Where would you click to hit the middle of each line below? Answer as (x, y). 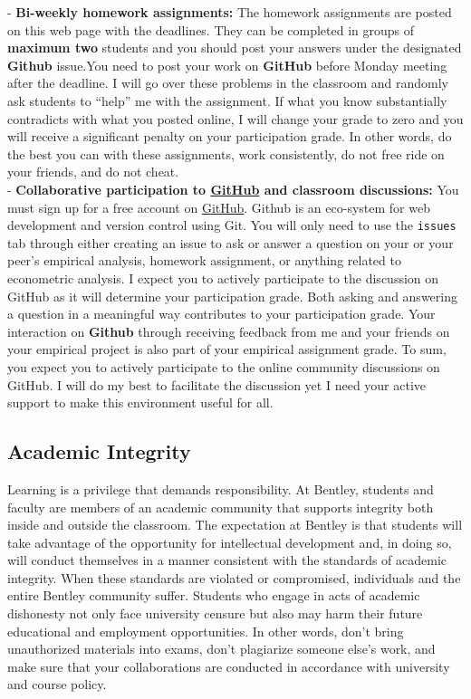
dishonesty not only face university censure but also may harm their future (215, 613)
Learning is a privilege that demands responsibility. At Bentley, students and (221, 488)
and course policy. (57, 684)
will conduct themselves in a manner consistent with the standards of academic (227, 560)
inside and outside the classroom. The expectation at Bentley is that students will (235, 525)
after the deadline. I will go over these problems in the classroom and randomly (228, 83)
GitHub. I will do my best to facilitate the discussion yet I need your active (217, 384)
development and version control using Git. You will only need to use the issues (232, 225)
